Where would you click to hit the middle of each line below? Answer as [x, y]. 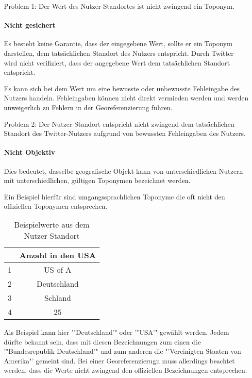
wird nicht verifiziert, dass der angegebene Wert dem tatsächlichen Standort [117, 62]
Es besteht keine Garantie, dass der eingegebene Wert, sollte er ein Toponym [118, 43]
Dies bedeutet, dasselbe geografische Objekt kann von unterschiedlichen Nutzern [124, 171]
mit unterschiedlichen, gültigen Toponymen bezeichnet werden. [97, 180]
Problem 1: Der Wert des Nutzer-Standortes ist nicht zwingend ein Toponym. [119, 6]
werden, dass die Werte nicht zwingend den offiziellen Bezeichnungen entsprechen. [126, 370]
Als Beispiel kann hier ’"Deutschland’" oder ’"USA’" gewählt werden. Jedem [117, 332]
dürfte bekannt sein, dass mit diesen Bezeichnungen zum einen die [102, 341]
